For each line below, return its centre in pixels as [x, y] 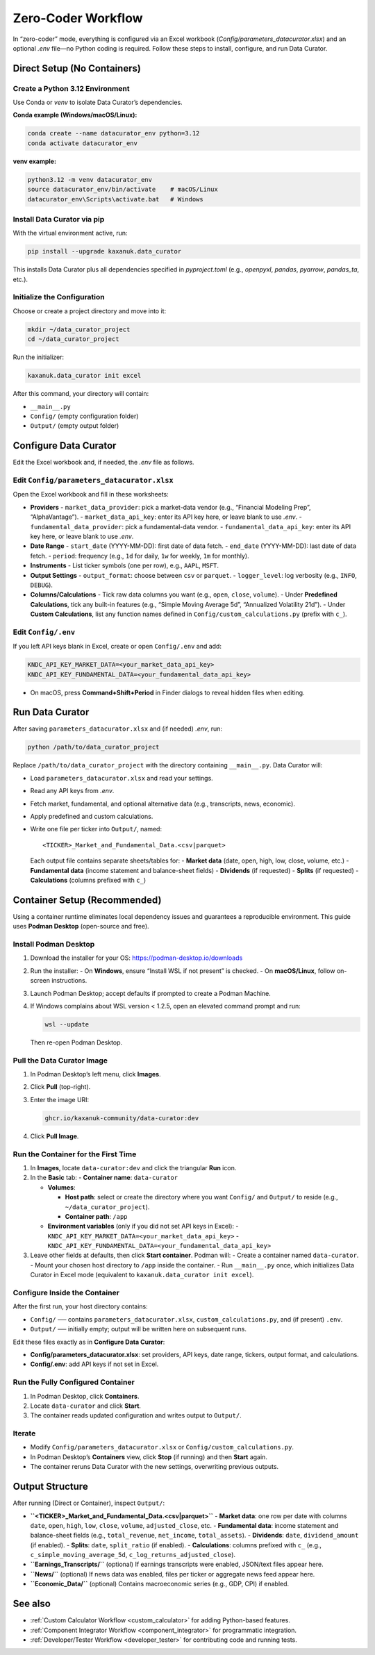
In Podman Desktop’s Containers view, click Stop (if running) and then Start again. [149, 1457]
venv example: [35, 161]
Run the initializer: [39, 357]
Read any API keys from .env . [72, 791]
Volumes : [61, 1187]
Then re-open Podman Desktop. [76, 1042]
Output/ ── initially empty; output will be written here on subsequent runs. [138, 1329]
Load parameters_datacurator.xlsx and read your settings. [122, 778]
